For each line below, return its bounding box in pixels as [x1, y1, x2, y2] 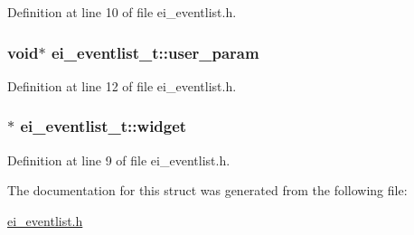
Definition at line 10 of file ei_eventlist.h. [7, 3, 237, 21]
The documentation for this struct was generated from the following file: [7, 181, 408, 200]
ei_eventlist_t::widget [20, 115, 187, 137]
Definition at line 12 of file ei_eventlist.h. [7, 76, 237, 95]
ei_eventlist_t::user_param [51, 41, 259, 63]
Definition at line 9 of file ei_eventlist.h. [7, 150, 231, 169]
